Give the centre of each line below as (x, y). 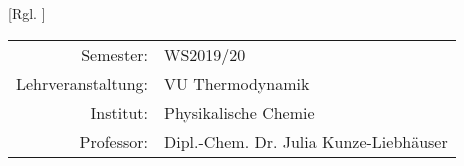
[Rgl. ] (27, 13)
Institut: (119, 112)
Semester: (114, 54)
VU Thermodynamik (236, 83)
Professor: (113, 141)
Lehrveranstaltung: (82, 83)
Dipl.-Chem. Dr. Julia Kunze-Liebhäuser (305, 141)
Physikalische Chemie (239, 112)
